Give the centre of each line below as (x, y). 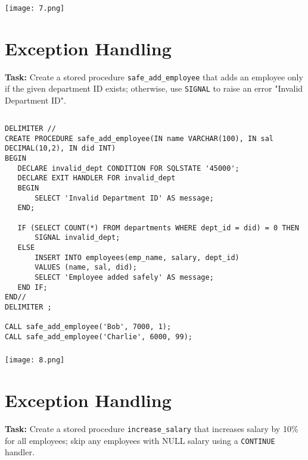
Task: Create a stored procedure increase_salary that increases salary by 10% (152, 429)
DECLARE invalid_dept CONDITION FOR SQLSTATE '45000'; (128, 168)
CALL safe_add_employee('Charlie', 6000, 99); (99, 337)
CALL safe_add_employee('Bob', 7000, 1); (88, 327)
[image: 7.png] (35, 8)
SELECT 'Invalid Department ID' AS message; (124, 198)
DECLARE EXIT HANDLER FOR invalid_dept (97, 178)
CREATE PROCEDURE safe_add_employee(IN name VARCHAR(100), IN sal (139, 138)
